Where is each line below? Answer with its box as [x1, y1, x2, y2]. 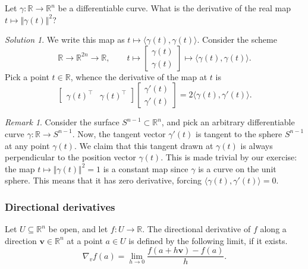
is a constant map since [103, 162, 188, 175]
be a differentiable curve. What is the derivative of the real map [58, 2, 291, 14]
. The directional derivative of [142, 223, 251, 235]
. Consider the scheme [197, 33, 277, 46]
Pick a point [5, 70, 49, 83]
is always [240, 139, 273, 151]
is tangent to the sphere [196, 127, 282, 140]
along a [260, 223, 287, 235]
